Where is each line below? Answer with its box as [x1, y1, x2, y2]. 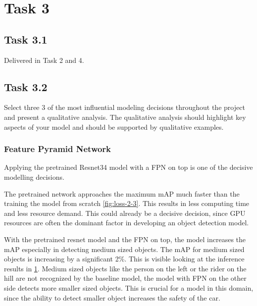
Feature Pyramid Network [4, 143, 111, 155]
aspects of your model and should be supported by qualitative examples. [4, 121, 224, 132]
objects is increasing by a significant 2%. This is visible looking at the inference [4, 254, 245, 264]
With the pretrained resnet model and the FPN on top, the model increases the [4, 234, 246, 244]
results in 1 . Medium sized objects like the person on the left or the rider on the [4, 263, 247, 273]
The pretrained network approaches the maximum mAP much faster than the [4, 188, 240, 199]
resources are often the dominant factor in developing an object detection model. [4, 217, 249, 228]
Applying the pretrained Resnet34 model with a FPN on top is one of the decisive [4, 162, 253, 172]
